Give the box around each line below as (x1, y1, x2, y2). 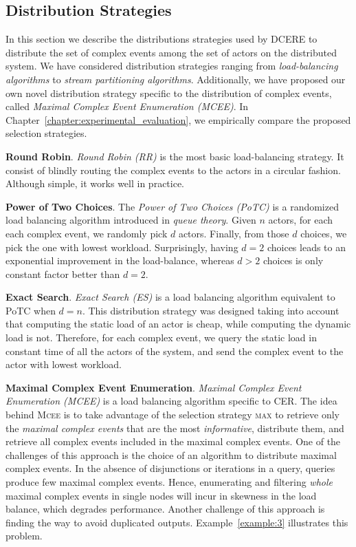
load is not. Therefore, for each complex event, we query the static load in (5, 330, 317, 345)
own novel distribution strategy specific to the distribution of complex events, (5, 85, 332, 100)
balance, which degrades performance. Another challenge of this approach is (5, 502, 325, 516)
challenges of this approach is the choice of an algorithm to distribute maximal (5, 447, 337, 462)
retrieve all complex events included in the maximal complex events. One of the (5, 434, 341, 449)
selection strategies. (5, 126, 87, 140)
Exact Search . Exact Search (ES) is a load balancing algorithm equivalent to (5, 290, 335, 304)
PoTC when (5, 303, 56, 317)
